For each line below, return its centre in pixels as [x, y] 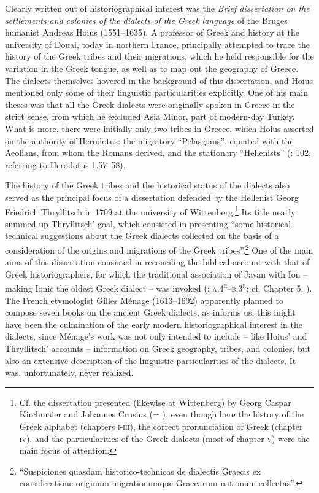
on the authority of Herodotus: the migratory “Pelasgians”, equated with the [149, 140]
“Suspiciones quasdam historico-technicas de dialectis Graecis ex [140, 471]
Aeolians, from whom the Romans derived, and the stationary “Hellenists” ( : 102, [158, 153]
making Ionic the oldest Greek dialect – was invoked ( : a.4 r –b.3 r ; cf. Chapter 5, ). [159, 287]
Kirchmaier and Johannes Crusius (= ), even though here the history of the [161, 414]
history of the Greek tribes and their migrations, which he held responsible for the [159, 56]
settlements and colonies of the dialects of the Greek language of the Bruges [146, 20]
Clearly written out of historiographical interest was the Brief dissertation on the [157, 8]
